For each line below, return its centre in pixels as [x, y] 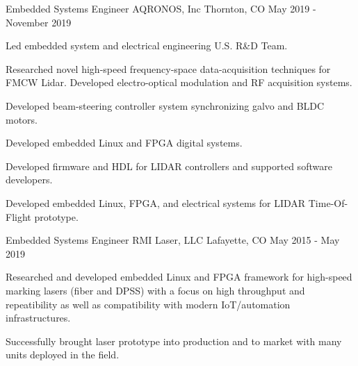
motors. [22, 119]
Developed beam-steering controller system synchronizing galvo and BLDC [165, 105]
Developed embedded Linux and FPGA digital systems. [124, 143]
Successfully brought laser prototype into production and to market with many [174, 341]
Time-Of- [328, 202]
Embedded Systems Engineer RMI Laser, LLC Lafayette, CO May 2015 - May [173, 240]
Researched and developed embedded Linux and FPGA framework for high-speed [179, 277]
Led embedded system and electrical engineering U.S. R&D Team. [147, 45]
